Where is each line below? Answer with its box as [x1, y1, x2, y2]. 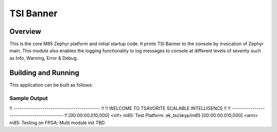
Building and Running [9, 68, 80, 77]
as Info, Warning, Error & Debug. [9, 55, 78, 61]
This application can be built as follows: [9, 82, 93, 88]
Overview [9, 27, 42, 36]
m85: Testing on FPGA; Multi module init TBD [9, 119, 105, 125]
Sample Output [9, 95, 48, 102]
